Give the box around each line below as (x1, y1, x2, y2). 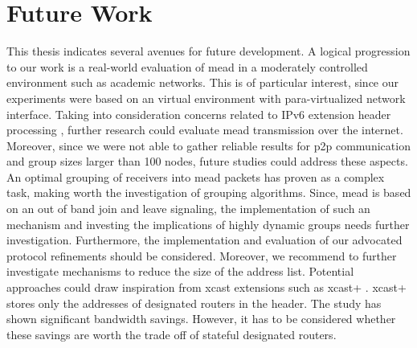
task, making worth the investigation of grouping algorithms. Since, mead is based (6, 184, 411, 201)
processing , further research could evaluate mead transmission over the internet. (6, 121, 403, 138)
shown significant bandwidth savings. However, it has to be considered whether (6, 310, 396, 327)
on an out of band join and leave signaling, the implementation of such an (6, 200, 370, 217)
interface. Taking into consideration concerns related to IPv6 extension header (6, 105, 391, 122)
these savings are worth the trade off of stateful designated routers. (6, 325, 337, 342)
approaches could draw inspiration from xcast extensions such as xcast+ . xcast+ (6, 279, 407, 296)
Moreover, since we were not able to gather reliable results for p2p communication (6, 137, 411, 154)
